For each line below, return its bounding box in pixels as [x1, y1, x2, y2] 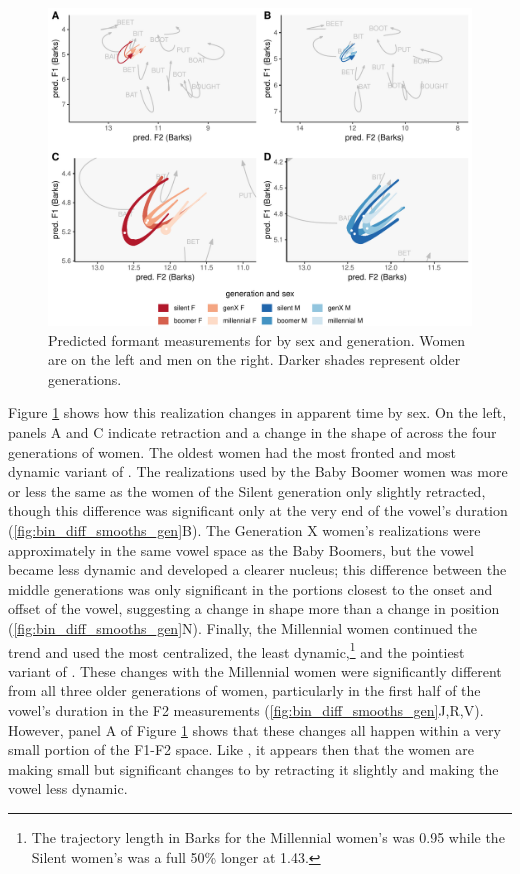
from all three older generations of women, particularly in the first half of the [8, 680, 481, 701]
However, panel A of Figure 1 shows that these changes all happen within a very [8, 719, 501, 740]
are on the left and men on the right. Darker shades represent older [48, 349, 461, 370]
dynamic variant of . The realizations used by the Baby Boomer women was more [8, 461, 508, 482]
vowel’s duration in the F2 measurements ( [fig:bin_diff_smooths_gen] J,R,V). [8, 699, 484, 720]
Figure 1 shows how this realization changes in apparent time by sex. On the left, [8, 402, 507, 423]
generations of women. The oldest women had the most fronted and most [8, 441, 456, 462]
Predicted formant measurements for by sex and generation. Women [48, 329, 466, 350]
